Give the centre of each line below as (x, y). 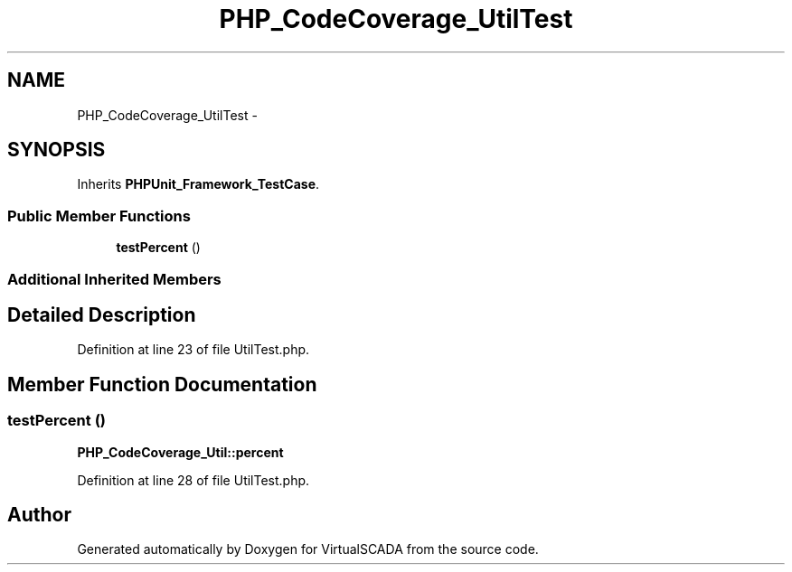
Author (39, 515)
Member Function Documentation (162, 384)
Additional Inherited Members (114, 279)
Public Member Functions (99, 216)
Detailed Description (102, 314)
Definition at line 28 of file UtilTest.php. (193, 480)
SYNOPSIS (57, 150)
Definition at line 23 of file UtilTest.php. (193, 350)
